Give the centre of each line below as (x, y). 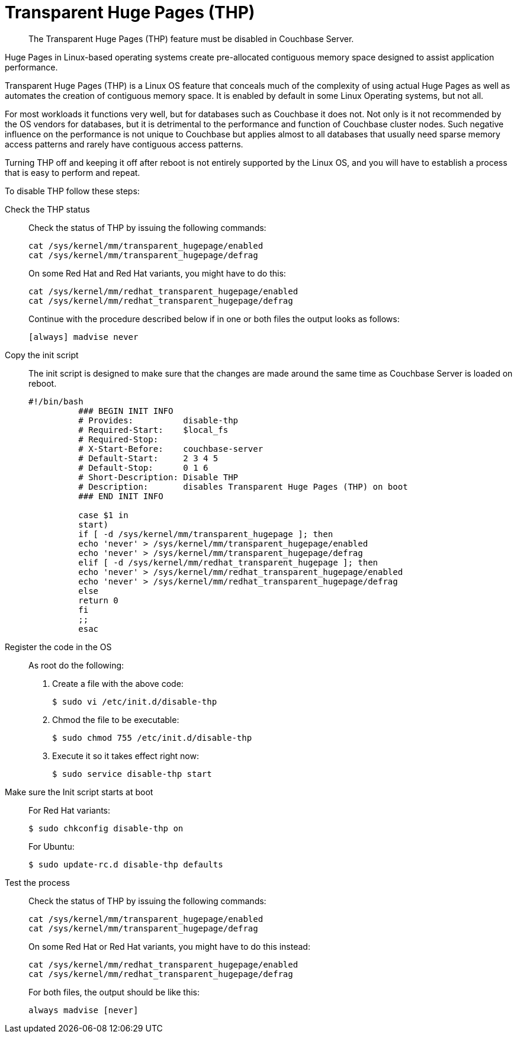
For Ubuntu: (52, 846)
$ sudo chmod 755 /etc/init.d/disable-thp (152, 737)
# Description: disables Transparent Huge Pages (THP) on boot (243, 486)
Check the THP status (47, 209)
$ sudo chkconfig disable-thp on (106, 828)
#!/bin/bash (56, 401)
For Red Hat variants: (70, 810)
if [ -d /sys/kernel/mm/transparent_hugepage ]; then (206, 534)
